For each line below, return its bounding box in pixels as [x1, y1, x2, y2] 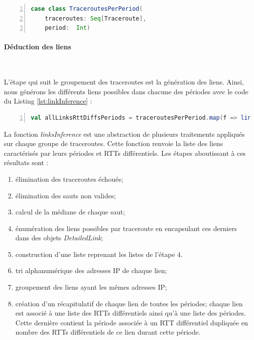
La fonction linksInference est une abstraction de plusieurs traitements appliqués [4, 128, 245, 139]
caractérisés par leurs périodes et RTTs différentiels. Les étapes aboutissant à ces [4, 148, 246, 158]
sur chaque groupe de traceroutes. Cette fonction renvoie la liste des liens [4, 138, 223, 149]
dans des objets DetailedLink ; [15, 233, 103, 243]
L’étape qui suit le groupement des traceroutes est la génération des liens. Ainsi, [4, 77, 244, 87]
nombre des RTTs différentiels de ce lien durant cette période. [15, 327, 201, 337]
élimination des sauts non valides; [15, 190, 116, 200]
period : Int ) [44, 24, 90, 32]
